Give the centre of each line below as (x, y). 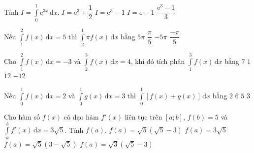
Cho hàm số (22, 117)
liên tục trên (143, 117)
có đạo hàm (81, 117)
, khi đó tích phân (158, 61)
